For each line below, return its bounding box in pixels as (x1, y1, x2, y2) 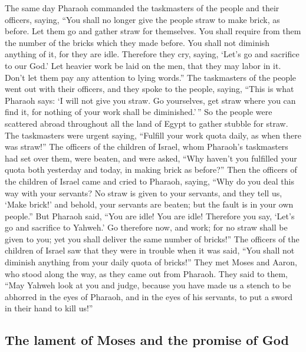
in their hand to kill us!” (5, 302, 93, 314)
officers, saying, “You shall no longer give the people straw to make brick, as (5, 13, 280, 25)
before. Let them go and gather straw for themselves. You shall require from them (5, 25, 301, 37)
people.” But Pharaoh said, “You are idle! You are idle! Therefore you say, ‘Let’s (5, 209, 295, 222)
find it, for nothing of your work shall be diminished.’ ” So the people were (5, 106, 272, 118)
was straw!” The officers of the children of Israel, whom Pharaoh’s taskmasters (5, 140, 288, 153)
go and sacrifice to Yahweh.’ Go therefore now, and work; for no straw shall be (5, 221, 288, 233)
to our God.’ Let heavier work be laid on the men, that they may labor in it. (5, 59, 281, 71)
